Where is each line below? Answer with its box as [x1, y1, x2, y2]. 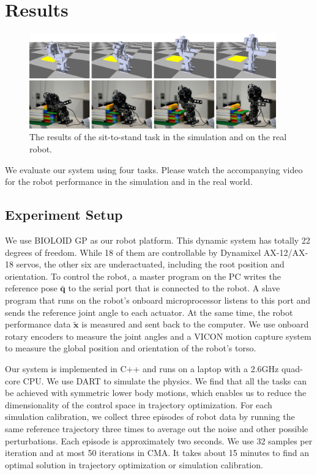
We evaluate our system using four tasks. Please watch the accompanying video [5, 163, 303, 176]
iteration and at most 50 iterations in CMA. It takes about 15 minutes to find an [5, 446, 309, 459]
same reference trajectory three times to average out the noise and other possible [5, 422, 308, 435]
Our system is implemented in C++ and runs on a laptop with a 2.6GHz [5, 362, 279, 375]
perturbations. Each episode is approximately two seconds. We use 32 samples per [5, 434, 313, 447]
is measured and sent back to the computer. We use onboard [81, 318, 309, 331]
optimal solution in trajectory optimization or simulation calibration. [5, 458, 263, 471]
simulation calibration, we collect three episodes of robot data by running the [5, 410, 295, 423]
